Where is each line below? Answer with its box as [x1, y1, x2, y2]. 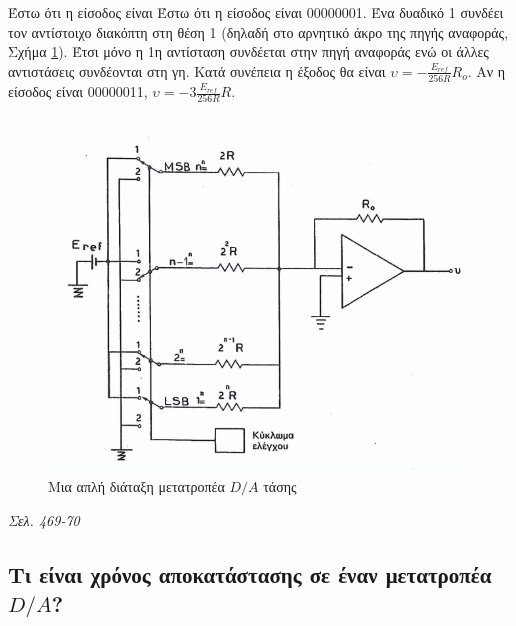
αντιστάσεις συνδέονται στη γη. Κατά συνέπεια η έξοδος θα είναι [8, 60, 386, 81]
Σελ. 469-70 [8, 509, 80, 530]
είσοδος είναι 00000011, [8, 81, 148, 102]
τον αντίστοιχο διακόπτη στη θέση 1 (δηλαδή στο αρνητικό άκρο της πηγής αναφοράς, [8, 21, 509, 42]
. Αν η [467, 60, 506, 81]
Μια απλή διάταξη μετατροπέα [48, 476, 225, 497]
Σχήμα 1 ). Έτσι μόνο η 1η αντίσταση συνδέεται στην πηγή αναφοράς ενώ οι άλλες [8, 41, 489, 62]
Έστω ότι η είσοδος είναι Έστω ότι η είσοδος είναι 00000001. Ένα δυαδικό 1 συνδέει [8, 2, 504, 22]
